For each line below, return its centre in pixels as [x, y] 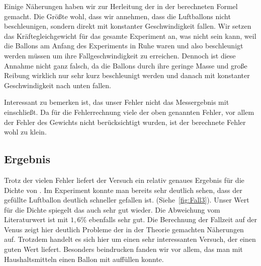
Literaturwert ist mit [36, 219]
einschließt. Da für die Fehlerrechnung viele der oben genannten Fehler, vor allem [129, 112]
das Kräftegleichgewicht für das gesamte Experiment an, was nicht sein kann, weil [130, 36]
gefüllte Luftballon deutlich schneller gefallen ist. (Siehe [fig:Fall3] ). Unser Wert [127, 200]
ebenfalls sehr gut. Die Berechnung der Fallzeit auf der [173, 219]
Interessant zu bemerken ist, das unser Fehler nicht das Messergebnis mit [117, 102]
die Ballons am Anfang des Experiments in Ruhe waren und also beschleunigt [124, 46]
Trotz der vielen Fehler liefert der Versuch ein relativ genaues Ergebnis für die [124, 180]
